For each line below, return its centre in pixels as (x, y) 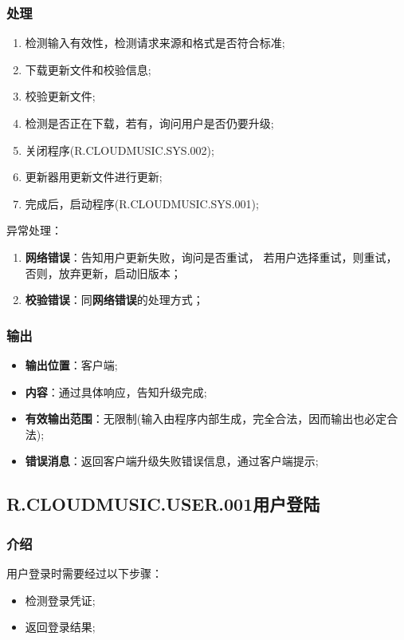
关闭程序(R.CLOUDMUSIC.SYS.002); (120, 150)
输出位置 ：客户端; (71, 364)
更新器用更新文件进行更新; (94, 177)
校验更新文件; (60, 96)
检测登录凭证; (60, 600)
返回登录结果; (60, 627)
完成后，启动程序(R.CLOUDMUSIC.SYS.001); (142, 203)
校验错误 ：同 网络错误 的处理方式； (114, 300)
